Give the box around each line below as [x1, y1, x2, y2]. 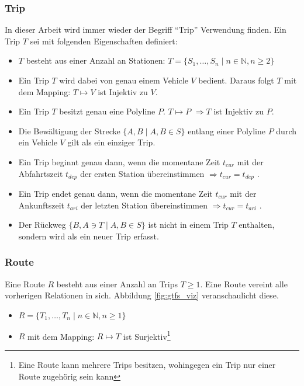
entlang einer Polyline [188, 124, 266, 137]
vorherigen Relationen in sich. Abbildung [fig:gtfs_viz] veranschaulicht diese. [5, 289, 279, 301]
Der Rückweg [18, 218, 66, 231]
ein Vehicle [18, 136, 57, 148]
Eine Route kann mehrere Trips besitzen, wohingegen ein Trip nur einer [18, 359, 276, 371]
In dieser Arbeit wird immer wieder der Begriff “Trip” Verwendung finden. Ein [5, 23, 286, 36]
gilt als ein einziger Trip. [67, 136, 156, 148]
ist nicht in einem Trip [148, 218, 229, 231]
